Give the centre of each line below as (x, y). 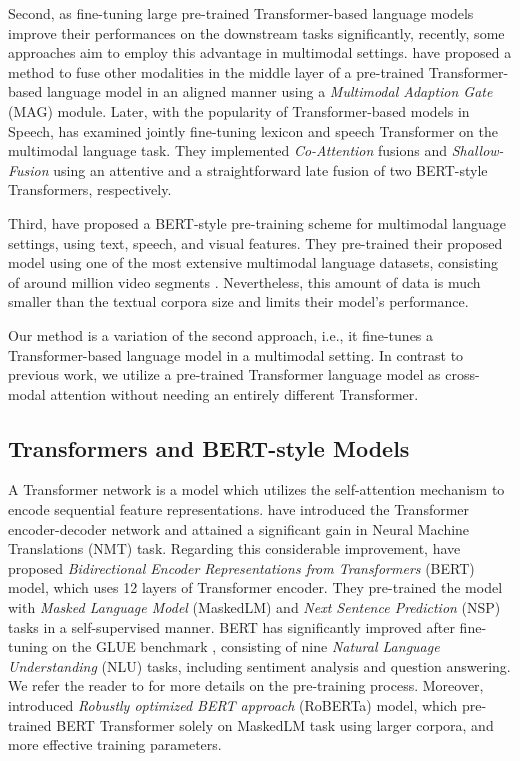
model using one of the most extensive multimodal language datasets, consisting (253, 262)
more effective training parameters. (115, 744)
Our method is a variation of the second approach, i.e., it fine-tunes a (221, 334)
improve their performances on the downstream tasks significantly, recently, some (256, 32)
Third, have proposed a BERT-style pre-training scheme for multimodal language (257, 222)
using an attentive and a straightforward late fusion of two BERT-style (270, 169)
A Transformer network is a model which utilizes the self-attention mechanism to (256, 489)
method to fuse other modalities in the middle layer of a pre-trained (216, 71)
